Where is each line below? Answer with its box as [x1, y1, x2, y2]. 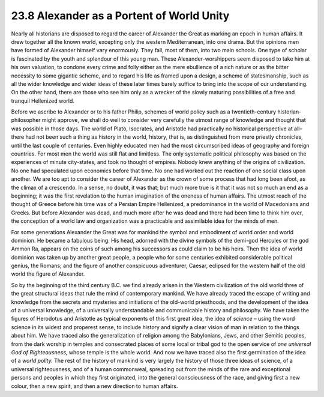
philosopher [11, 117, 41, 124]
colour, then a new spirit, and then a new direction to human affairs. [11, 382, 178, 390]
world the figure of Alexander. [11, 270, 85, 277]
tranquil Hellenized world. [11, 97, 75, 105]
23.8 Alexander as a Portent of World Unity [11, 9, 230, 22]
